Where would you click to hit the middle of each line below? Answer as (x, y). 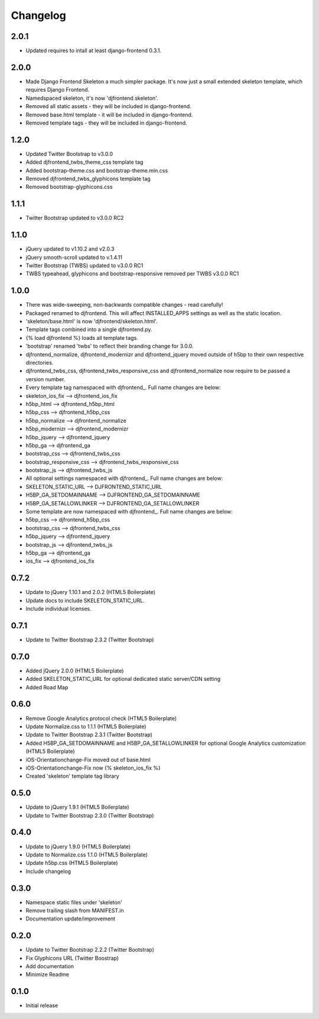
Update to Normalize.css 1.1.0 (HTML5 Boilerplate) (87, 855)
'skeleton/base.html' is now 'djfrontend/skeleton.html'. (92, 322)
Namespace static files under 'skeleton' (74, 902)
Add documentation (50, 966)
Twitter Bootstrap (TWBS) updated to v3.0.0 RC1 (84, 265)
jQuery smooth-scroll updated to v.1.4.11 (74, 257)
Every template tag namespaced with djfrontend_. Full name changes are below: (123, 388)
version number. (45, 379)
